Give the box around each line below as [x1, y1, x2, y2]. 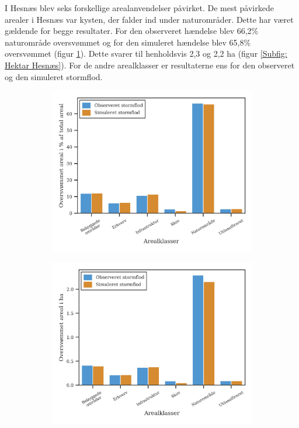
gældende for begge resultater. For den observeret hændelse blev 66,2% [5, 25, 259, 37]
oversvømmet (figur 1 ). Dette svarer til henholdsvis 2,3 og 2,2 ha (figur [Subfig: [5, 47, 287, 60]
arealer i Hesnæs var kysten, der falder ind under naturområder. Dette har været [5, 13, 294, 25]
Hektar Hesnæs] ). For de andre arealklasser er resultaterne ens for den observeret [5, 58, 295, 71]
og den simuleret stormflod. [5, 70, 103, 82]
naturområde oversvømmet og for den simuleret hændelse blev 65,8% [5, 36, 251, 48]
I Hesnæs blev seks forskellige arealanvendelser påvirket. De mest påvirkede [5, 2, 274, 13]
